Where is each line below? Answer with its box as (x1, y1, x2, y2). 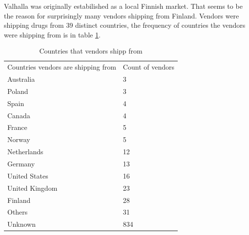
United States (7, 170, 48, 181)
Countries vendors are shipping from (7, 62, 116, 72)
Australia (7, 74, 35, 84)
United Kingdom (7, 182, 58, 193)
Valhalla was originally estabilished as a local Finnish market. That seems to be (4, 1, 243, 11)
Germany (7, 158, 35, 168)
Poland (7, 86, 28, 96)
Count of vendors (123, 62, 174, 72)
